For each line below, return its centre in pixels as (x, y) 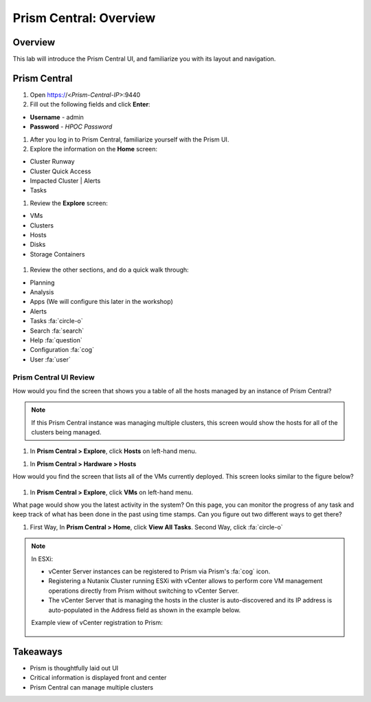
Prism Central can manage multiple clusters (92, 687)
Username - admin (57, 117)
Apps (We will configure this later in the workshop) (101, 302)
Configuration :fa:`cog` (62, 350)
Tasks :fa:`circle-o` (57, 321)
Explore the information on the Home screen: (94, 149)
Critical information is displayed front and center (98, 678)
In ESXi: (42, 559)
